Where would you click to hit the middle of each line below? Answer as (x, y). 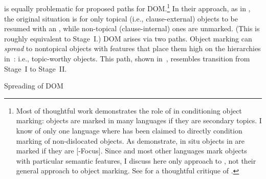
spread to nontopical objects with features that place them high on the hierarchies (132, 48)
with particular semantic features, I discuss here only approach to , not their (136, 160)
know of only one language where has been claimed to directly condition (129, 130)
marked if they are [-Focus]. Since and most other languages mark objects (131, 151)
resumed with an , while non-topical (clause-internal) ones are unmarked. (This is (132, 28)
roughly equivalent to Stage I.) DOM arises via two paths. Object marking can (128, 38)
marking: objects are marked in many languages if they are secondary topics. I (139, 120)
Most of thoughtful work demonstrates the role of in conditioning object (129, 110)
